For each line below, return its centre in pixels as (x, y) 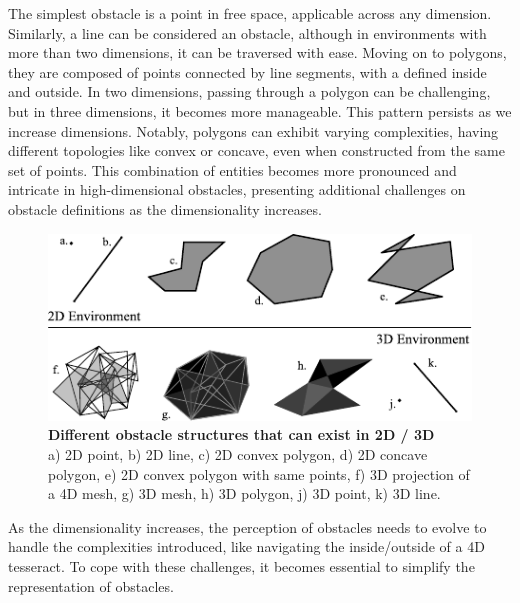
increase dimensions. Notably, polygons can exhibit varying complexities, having (253, 130)
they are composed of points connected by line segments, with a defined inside (247, 71)
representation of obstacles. (91, 585)
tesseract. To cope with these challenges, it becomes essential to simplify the (241, 565)
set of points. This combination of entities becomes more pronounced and (232, 169)
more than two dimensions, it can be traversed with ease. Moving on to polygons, (257, 52)
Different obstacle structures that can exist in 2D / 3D (241, 434)
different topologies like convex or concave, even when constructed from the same (256, 150)
